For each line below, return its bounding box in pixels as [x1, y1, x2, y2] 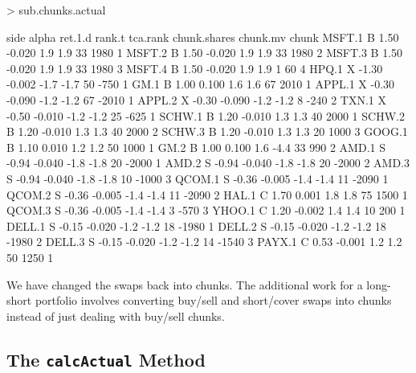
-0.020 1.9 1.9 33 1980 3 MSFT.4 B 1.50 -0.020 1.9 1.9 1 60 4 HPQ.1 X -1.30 [6, 59, 383, 76]
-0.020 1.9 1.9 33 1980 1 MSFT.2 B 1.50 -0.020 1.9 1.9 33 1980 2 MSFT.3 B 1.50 [6, 44, 403, 61]
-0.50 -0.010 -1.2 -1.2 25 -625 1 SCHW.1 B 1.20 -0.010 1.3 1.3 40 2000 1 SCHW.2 [6, 107, 405, 124]
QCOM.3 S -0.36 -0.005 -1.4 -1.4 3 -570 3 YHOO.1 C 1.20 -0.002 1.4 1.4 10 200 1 [6, 202, 406, 219]
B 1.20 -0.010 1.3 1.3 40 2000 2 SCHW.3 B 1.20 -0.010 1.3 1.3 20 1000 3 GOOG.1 [6, 123, 408, 140]
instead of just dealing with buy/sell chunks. [6, 307, 225, 324]
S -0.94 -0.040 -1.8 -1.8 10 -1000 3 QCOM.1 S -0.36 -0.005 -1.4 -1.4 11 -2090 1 [6, 170, 389, 186]
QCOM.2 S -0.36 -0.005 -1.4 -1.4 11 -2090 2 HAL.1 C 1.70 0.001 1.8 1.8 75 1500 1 [6, 186, 408, 203]
